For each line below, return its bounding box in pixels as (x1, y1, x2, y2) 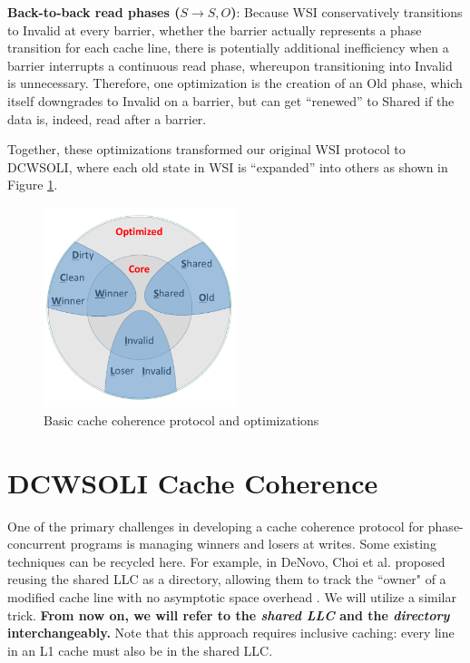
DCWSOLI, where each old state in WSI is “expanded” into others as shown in (7, 157, 448, 176)
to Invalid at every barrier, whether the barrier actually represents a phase (7, 20, 422, 39)
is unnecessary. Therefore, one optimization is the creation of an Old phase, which (7, 73, 463, 93)
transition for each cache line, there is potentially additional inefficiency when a (7, 38, 449, 57)
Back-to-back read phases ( (7, 3, 181, 21)
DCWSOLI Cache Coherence (7, 463, 378, 501)
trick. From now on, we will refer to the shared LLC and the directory (7, 605, 450, 624)
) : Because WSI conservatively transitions (230, 3, 463, 21)
